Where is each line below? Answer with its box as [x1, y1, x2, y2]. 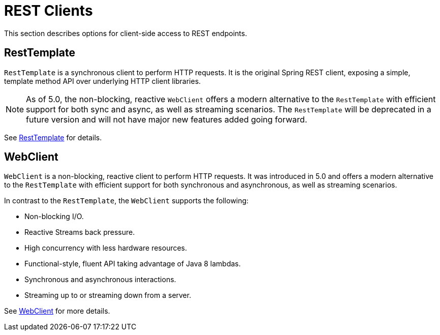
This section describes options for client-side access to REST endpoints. [4, 28, 247, 38]
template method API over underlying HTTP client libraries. [4, 76, 201, 85]
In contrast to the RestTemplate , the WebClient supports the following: [4, 196, 249, 205]
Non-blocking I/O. [24, 212, 84, 221]
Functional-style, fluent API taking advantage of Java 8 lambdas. [24, 259, 241, 268]
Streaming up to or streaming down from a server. [24, 291, 192, 300]
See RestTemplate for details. [4, 133, 102, 142]
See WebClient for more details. [4, 307, 110, 316]
